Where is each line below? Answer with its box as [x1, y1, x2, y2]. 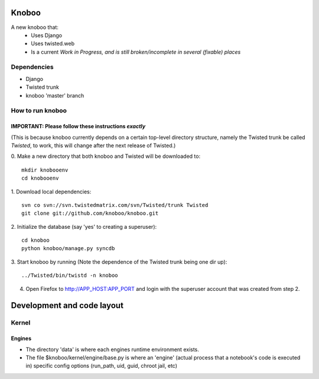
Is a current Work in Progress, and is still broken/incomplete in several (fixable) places [31, 48, 241, 56]
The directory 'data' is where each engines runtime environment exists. [25, 346, 199, 353]
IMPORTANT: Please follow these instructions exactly [11, 123, 146, 130]
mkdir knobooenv [21, 166, 69, 173]
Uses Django [31, 31, 62, 38]
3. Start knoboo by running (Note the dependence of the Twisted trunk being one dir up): [11, 258, 227, 265]
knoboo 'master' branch [25, 92, 84, 99]
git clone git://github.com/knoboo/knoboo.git [21, 210, 159, 217]
